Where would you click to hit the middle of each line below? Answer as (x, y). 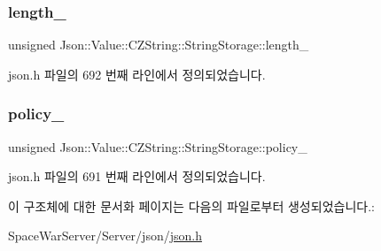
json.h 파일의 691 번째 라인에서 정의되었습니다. (137, 176)
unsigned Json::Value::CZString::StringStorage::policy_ (158, 146)
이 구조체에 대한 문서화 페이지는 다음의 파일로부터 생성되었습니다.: (191, 205)
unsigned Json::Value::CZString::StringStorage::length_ (159, 45)
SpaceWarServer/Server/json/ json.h (105, 236)
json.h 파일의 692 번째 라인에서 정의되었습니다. (137, 74)
